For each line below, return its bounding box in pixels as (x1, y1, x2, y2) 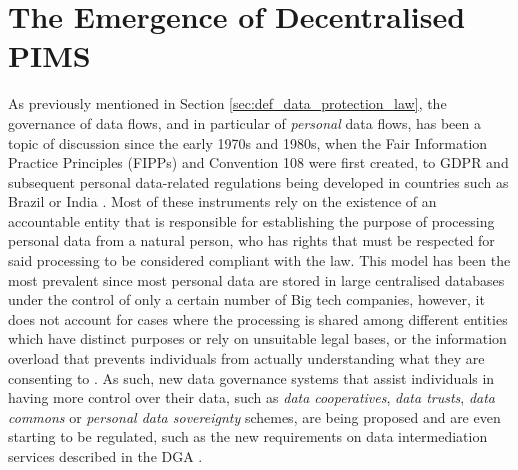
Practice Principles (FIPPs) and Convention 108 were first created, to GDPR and (8, 152, 509, 173)
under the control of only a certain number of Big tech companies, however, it (8, 289, 485, 310)
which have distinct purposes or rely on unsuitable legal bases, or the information (8, 328, 507, 349)
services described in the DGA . (8, 446, 203, 466)
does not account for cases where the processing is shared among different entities (8, 308, 508, 329)
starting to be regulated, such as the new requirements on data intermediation (8, 426, 488, 447)
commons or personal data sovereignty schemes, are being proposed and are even (8, 406, 501, 427)
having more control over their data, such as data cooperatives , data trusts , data (8, 387, 496, 408)
